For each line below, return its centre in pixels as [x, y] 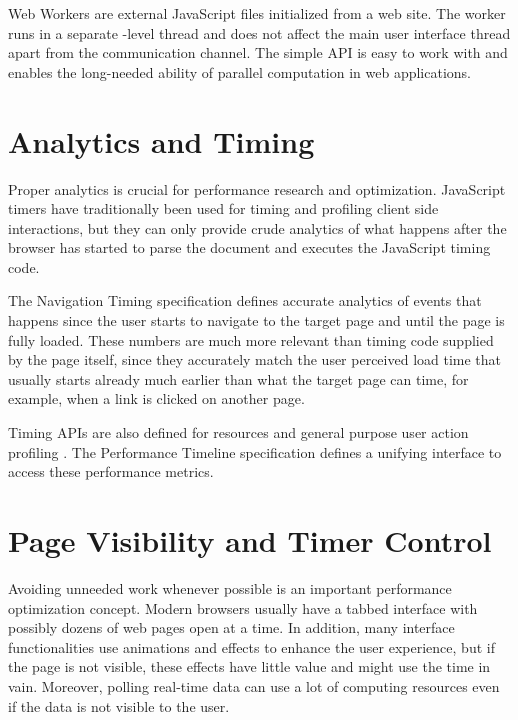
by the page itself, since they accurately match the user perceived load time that [255, 359]
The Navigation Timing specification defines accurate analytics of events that [245, 300]
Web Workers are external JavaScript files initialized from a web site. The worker [257, 13]
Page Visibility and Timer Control [250, 540]
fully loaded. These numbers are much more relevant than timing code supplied [251, 339]
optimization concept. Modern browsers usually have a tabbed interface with [243, 607]
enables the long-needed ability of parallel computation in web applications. [240, 71]
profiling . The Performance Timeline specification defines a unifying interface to [255, 451]
